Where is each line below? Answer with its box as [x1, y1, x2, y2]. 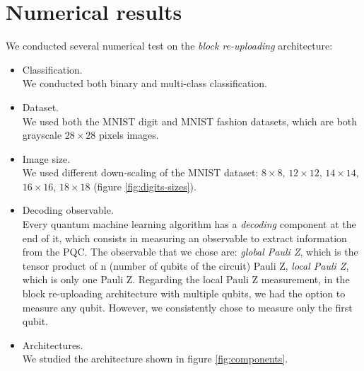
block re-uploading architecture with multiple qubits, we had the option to [22, 286, 346, 301]
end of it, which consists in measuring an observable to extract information [22, 230, 347, 245]
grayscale [22, 127, 62, 142]
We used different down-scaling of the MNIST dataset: [22, 165, 259, 180]
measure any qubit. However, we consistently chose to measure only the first [22, 299, 353, 314]
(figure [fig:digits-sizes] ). [93, 178, 196, 193]
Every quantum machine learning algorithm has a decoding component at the [22, 217, 356, 232]
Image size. [22, 151, 71, 166]
